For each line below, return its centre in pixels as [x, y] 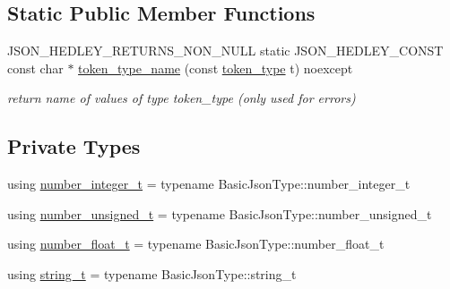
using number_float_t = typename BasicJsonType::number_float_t [196, 244]
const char [35, 68]
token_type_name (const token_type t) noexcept [216, 68]
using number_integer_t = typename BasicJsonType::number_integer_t [209, 184]
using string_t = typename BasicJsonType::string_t [152, 273]
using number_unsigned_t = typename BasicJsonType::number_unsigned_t [220, 213]
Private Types [74, 146]
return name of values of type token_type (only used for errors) [182, 98]
